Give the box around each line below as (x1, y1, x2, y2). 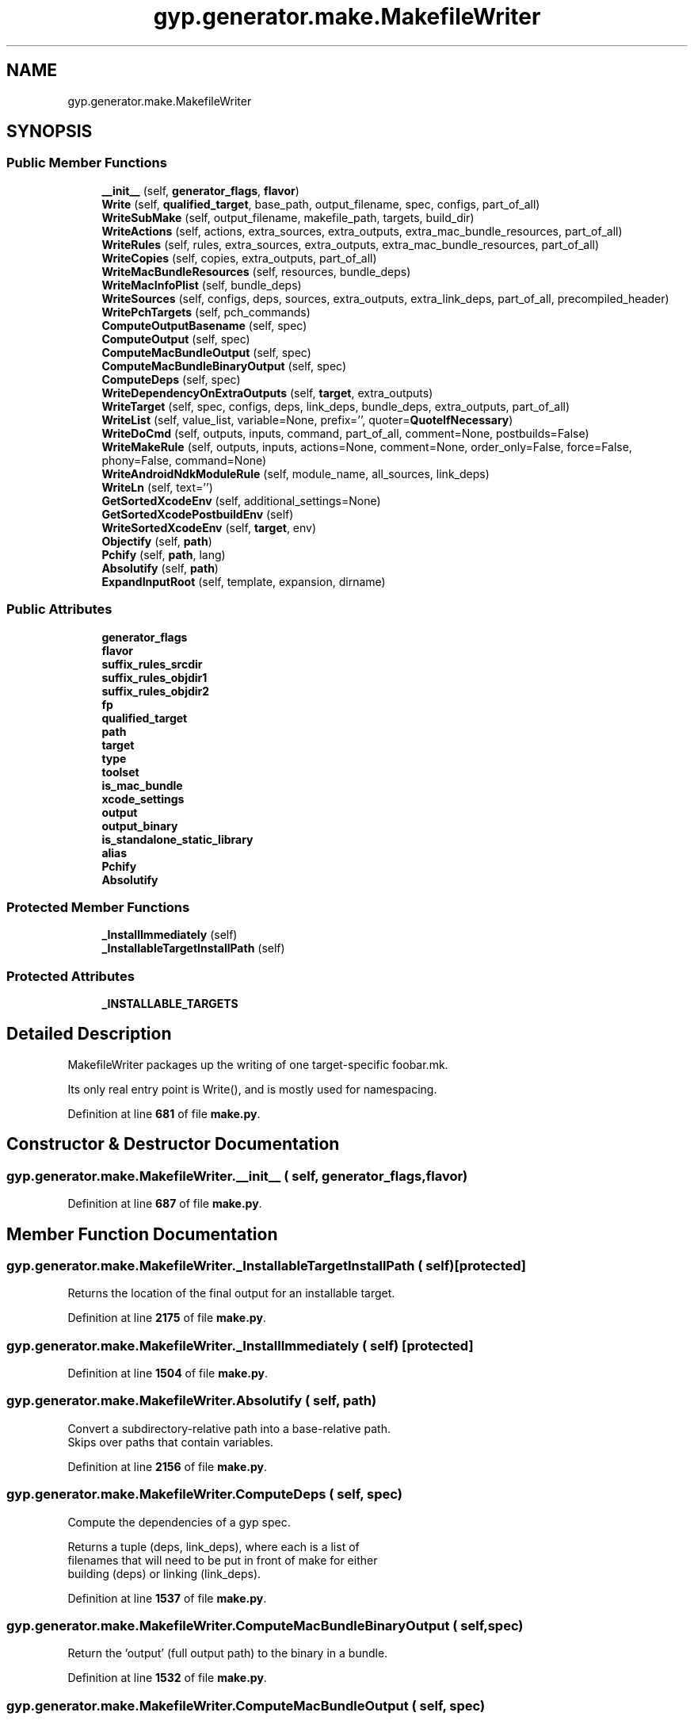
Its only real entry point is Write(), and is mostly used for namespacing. (67, 1082, 437, 1096)
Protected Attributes (6, 967, 135, 984)
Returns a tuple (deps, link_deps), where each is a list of (67, 1539, 360, 1553)
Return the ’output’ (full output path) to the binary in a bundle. (67, 1646, 388, 1661)
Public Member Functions (6, 155, 167, 171)
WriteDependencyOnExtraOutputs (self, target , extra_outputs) (101, 385, 433, 400)
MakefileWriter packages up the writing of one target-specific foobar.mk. (67, 1057, 448, 1071)
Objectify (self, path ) (101, 534, 212, 548)
